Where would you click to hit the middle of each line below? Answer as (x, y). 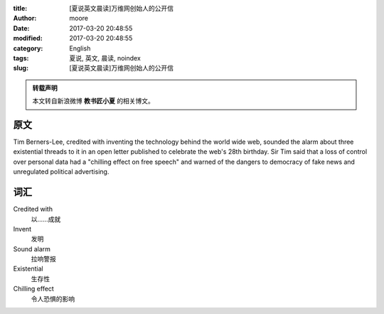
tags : (21, 58)
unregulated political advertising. (61, 172)
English (80, 48)
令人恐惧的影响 (53, 298)
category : (28, 48)
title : (20, 8)
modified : (28, 38)
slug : (21, 68)
